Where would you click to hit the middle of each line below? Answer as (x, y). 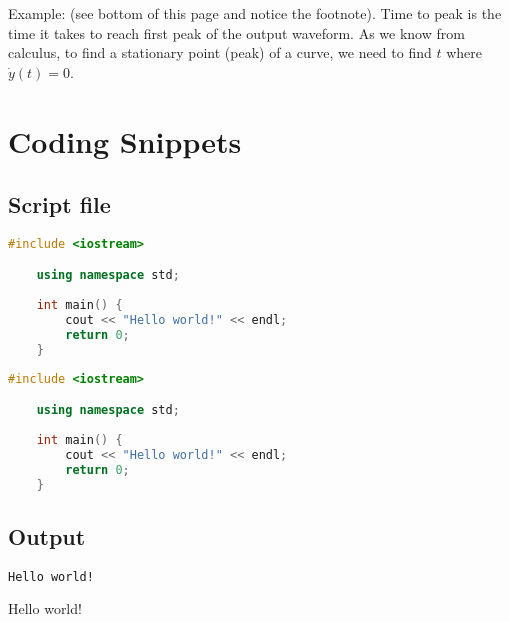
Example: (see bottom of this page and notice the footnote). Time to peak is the (255, 13)
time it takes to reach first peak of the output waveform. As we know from (236, 32)
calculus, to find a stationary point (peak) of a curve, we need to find (220, 52)
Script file (59, 204)
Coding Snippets (125, 140)
